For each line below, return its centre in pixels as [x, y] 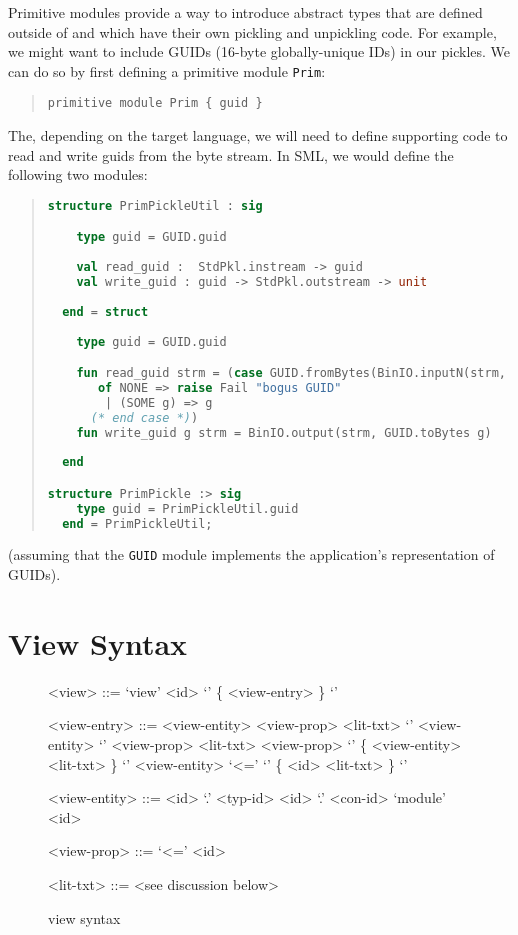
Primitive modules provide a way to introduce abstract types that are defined [245, 12]
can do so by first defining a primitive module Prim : [167, 70]
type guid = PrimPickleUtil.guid [187, 508]
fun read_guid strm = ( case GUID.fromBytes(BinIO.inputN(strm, [291, 373]
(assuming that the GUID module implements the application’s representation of [251, 554]
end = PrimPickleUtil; [137, 523]
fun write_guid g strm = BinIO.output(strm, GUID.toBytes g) [284, 432]
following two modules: [78, 174]
